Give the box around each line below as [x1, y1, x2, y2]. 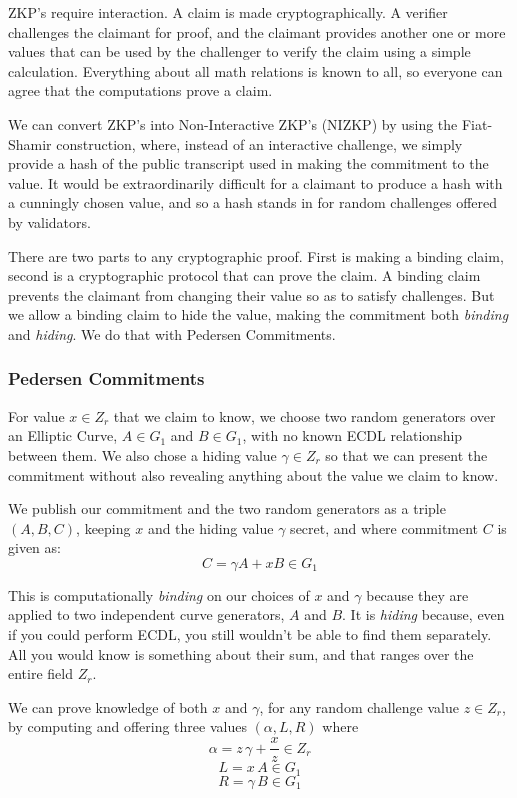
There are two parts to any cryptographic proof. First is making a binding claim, [8, 245, 504, 266]
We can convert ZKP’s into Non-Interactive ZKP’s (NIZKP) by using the [8, 113, 458, 134]
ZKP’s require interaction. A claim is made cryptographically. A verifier [8, 2, 448, 22]
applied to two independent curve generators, [8, 604, 285, 625]
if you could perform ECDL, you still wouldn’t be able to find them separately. [8, 624, 492, 645]
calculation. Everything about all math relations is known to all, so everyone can [8, 60, 503, 81]
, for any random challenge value [259, 696, 459, 717]
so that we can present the [325, 444, 488, 465]
